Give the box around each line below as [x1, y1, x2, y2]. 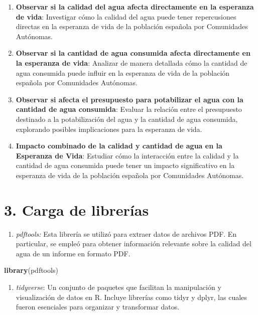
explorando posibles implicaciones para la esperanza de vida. [16, 123, 202, 134]
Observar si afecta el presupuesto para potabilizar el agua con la [16, 94, 243, 104]
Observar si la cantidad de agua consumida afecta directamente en [16, 48, 250, 58]
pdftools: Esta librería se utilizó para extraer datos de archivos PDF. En [16, 228, 237, 239]
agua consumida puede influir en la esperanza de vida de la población [16, 67, 230, 78]
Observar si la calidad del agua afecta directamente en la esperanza [16, 2, 254, 12]
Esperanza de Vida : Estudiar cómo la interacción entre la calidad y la [16, 150, 239, 161]
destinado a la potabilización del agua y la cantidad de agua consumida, [16, 113, 238, 124]
